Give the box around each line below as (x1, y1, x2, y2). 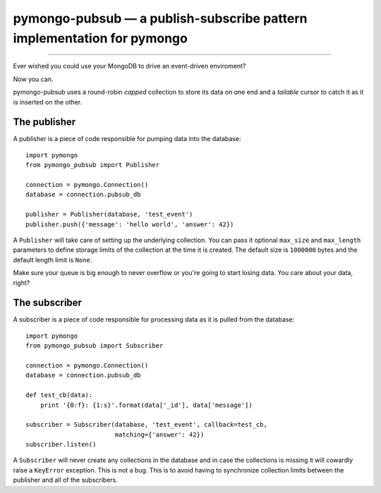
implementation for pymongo (13, 30, 188, 46)
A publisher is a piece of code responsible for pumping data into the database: (13, 135, 241, 143)
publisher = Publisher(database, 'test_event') (25, 210, 193, 219)
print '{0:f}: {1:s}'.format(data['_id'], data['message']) (40, 401, 253, 409)
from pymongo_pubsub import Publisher (25, 161, 160, 169)
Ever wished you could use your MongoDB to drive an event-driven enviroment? (13, 62, 246, 71)
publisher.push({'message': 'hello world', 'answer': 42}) (25, 220, 234, 229)
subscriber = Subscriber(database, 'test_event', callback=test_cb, (25, 420, 267, 429)
